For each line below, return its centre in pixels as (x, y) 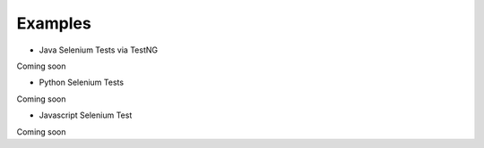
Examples (54, 23)
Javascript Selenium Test (86, 115)
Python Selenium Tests (82, 82)
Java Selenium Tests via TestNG (99, 50)
